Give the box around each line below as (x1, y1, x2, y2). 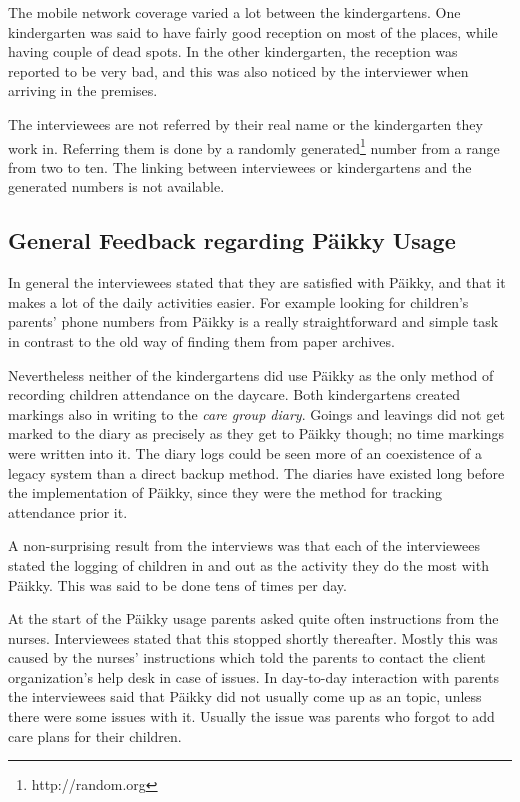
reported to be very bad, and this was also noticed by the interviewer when (8, 60, 469, 81)
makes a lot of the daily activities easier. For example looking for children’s (8, 291, 469, 312)
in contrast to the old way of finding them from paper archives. (8, 330, 395, 351)
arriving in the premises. (8, 80, 158, 101)
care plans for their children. (8, 725, 182, 746)
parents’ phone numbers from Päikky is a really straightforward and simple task (8, 311, 499, 332)
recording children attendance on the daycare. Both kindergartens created (8, 384, 461, 405)
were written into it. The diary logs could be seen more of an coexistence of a (8, 442, 482, 463)
